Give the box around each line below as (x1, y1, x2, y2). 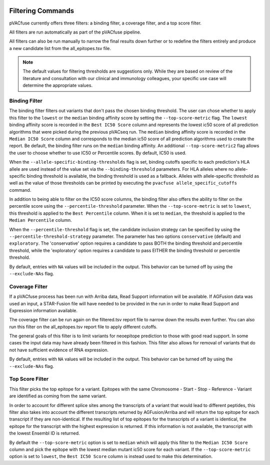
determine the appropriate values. (22, 83, 92, 89)
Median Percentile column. (9, 217, 72, 223)
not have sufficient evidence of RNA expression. (9, 347, 109, 353)
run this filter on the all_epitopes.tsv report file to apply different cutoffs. (9, 323, 157, 330)
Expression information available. (9, 307, 77, 313)
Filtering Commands (9, 7, 74, 15)
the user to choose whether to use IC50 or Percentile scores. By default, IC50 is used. (9, 150, 187, 156)
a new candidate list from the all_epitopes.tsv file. (9, 45, 111, 51)
